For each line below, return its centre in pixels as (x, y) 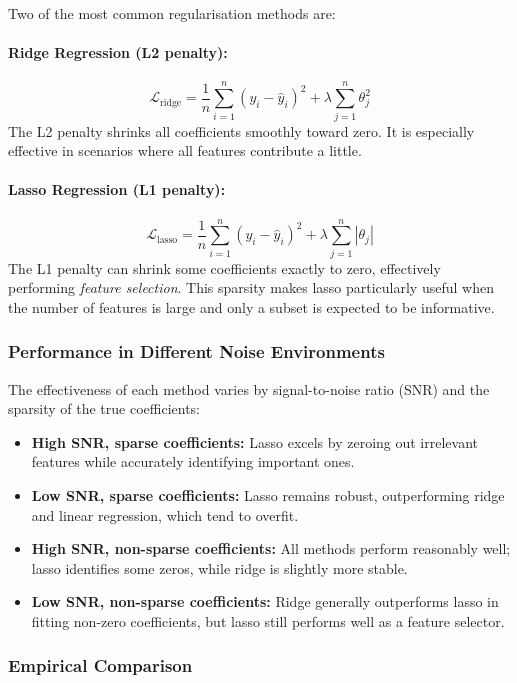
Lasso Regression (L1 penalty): (117, 189)
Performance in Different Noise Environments (196, 351)
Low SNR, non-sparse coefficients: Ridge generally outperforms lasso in (265, 601)
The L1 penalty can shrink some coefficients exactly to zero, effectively (224, 267)
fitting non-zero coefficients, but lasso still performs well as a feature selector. (268, 620)
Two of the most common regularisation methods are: (172, 13)
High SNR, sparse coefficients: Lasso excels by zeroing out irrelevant (255, 441)
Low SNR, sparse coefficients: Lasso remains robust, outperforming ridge (268, 495)
